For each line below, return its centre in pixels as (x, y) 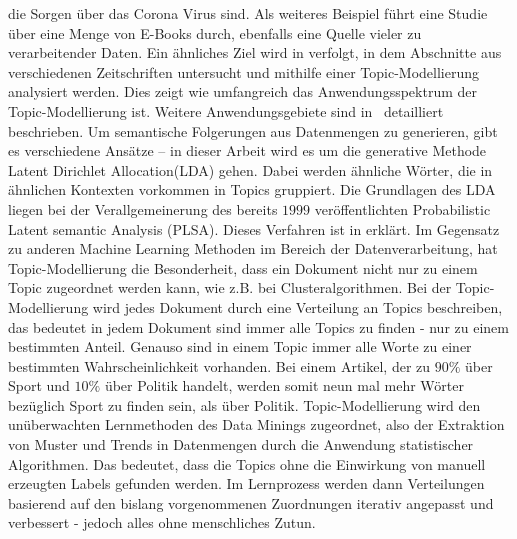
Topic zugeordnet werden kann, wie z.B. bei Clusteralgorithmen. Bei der (230, 287)
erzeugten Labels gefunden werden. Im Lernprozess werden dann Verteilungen (246, 483)
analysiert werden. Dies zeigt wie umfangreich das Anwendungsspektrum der (242, 91)
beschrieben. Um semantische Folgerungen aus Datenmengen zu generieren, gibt (253, 130)
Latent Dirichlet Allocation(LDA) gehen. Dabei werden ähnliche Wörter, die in (250, 169)
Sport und (39, 385)
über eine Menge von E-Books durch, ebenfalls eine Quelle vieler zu (215, 32)
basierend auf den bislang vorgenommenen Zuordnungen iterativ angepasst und (251, 502)
